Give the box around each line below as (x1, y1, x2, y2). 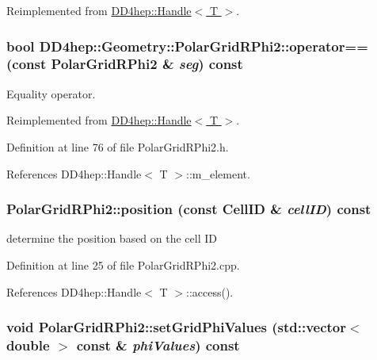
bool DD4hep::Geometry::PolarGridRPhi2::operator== (6, 36, 368, 56)
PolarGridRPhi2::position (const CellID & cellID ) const (6, 199, 371, 219)
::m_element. (186, 165, 250, 182)
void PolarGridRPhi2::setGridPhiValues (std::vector (6, 317, 347, 337)
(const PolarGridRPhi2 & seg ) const (6, 54, 243, 74)
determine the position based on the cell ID (6, 230, 217, 247)
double (6, 335, 50, 354)
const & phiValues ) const (76, 335, 240, 354)
